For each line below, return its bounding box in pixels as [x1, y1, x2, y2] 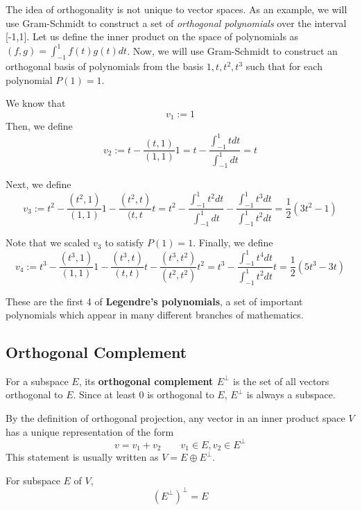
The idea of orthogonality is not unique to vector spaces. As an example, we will [6, 2, 347, 16]
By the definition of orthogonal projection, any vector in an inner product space [6, 411, 345, 425]
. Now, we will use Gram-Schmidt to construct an [127, 43, 338, 58]
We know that [6, 96, 66, 110]
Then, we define [6, 119, 73, 133]
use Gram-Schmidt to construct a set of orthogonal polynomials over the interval [6, 15, 347, 30]
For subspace [6, 473, 60, 487]
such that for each [245, 59, 322, 74]
